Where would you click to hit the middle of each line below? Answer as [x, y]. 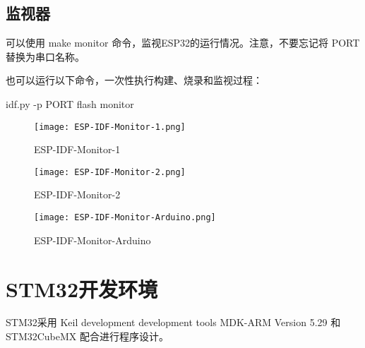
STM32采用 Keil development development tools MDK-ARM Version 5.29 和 [173, 322]
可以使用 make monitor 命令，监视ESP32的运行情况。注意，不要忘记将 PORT [183, 43]
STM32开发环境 [82, 288]
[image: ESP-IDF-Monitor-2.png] [110, 172]
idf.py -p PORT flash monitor [70, 103]
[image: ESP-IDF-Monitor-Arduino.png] [125, 218]
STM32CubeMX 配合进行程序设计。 [88, 336]
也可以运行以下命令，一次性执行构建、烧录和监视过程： [134, 80]
